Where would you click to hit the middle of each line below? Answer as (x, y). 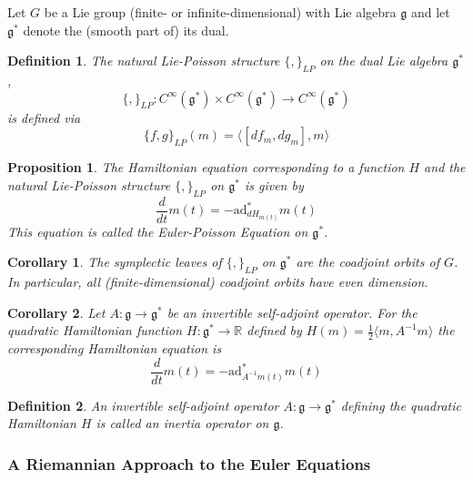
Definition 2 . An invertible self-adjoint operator (143, 405)
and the (445, 167)
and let (430, 12)
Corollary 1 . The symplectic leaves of (115, 262)
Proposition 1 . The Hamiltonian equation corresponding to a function (206, 167)
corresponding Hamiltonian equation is (115, 348)
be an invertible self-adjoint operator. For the (292, 312)
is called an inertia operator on (182, 423)
